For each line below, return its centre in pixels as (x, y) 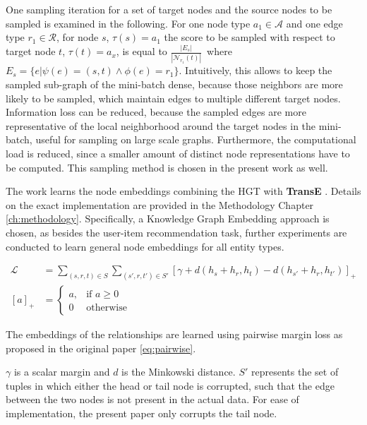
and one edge (314, 23)
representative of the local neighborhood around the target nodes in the (161, 125)
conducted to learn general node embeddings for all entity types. (145, 246)
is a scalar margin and (62, 372)
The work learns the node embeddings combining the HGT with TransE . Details (183, 191)
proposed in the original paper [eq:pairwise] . (101, 348)
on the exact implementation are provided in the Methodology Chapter (160, 204)
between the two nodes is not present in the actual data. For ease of (152, 399)
